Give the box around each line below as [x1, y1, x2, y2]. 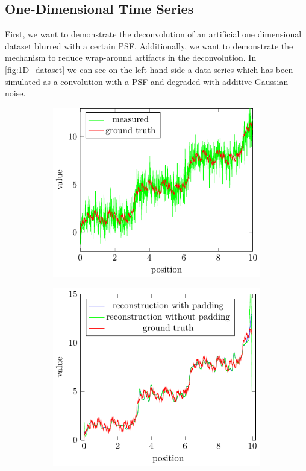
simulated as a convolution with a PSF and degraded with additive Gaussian [5, 75, 289, 87]
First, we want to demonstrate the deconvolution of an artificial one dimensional [5, 28, 302, 40]
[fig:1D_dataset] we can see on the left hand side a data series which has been [5, 63, 293, 75]
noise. [5, 87, 26, 100]
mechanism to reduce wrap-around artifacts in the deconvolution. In [5, 51, 257, 64]
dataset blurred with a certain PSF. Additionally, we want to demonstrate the [5, 39, 293, 52]
